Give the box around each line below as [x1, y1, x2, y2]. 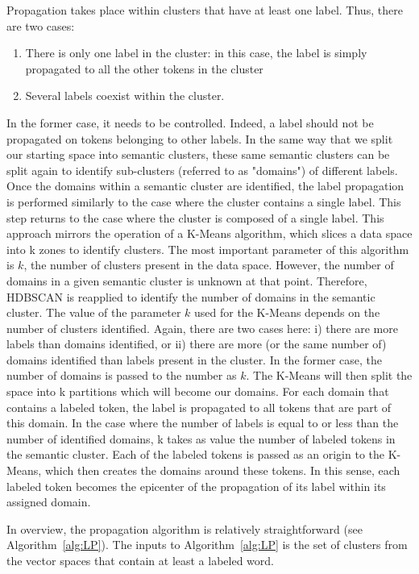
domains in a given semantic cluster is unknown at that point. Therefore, [6, 272, 367, 289]
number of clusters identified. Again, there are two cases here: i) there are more [6, 319, 398, 336]
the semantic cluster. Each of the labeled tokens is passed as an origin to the [6, 446, 384, 463]
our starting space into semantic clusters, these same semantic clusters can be [6, 146, 390, 163]
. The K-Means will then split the [246, 367, 413, 384]
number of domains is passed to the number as [6, 367, 237, 384]
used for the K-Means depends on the [194, 304, 380, 321]
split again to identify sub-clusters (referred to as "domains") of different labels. [6, 161, 398, 178]
